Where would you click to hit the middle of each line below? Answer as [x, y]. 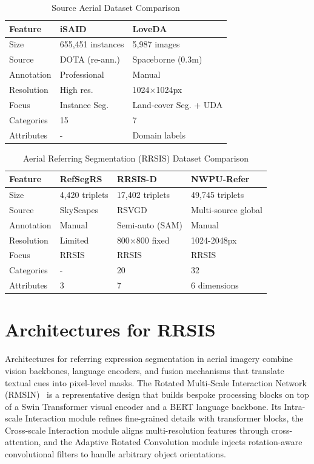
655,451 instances [92, 44]
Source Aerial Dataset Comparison [116, 7]
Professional [82, 74]
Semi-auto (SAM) [149, 224]
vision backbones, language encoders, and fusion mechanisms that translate [145, 370]
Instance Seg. [84, 104]
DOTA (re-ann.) [90, 59]
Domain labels [159, 135]
